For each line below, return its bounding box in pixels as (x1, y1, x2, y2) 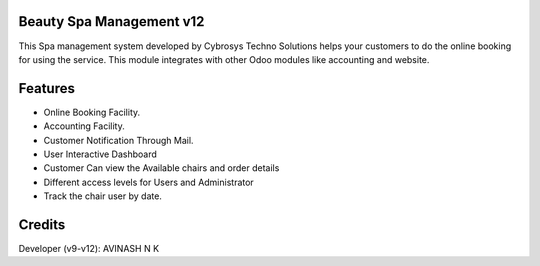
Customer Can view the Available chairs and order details (43, 162, 280, 174)
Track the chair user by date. (43, 190, 162, 202)
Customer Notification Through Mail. (43, 134, 194, 146)
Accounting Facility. (43, 120, 125, 132)
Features (18, 80, 75, 97)
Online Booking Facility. (43, 106, 141, 118)
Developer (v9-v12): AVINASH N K (18, 243, 160, 255)
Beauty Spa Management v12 (18, 13, 205, 30)
